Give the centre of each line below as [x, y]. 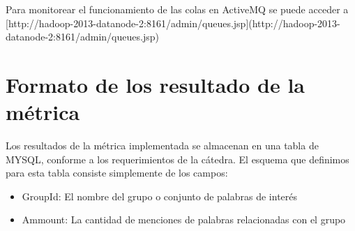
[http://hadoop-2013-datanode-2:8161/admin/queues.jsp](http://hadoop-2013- [173, 23]
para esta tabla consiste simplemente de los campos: [117, 173]
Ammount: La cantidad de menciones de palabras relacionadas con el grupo [184, 219]
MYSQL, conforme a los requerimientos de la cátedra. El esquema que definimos [177, 159]
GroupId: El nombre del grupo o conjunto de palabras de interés [160, 196]
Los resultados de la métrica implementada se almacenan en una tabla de [162, 146]
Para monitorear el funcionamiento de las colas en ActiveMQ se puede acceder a [177, 9]
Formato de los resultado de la [156, 84]
